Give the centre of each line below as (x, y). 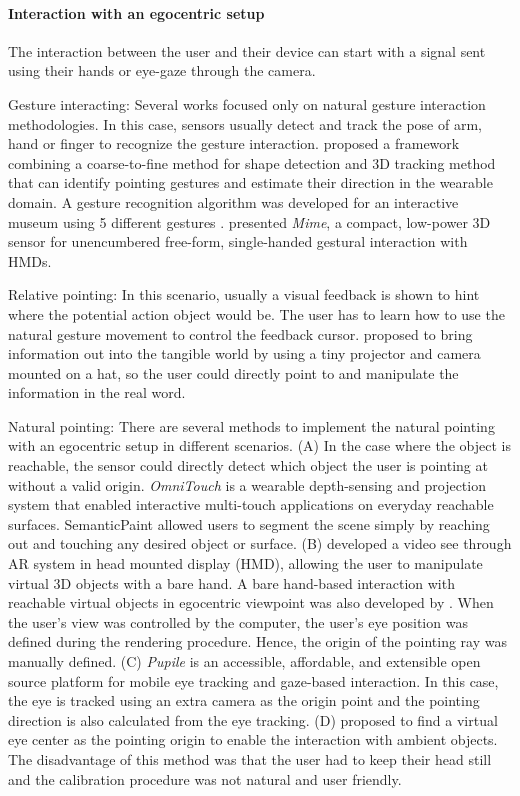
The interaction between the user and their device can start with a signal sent (247, 50)
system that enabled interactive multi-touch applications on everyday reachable (251, 504)
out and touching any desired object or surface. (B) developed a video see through (260, 543)
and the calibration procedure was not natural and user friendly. (205, 778)
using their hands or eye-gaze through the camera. (162, 70)
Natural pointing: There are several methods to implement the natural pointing (251, 425)
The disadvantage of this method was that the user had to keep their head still (250, 758)
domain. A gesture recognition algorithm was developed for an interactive (233, 201)
